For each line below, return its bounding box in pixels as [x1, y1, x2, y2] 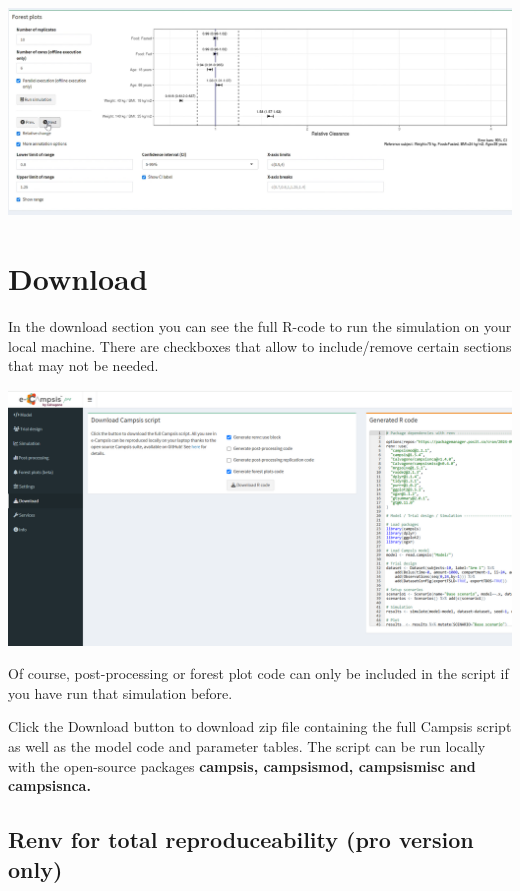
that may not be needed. [8, 355, 159, 376]
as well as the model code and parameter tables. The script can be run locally [8, 736, 486, 757]
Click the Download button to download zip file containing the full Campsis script [8, 716, 512, 737]
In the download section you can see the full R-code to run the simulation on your [8, 315, 512, 336]
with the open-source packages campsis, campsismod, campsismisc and [8, 755, 476, 776]
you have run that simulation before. [8, 682, 233, 703]
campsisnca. [8, 775, 91, 796]
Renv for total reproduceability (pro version [8, 824, 474, 855]
